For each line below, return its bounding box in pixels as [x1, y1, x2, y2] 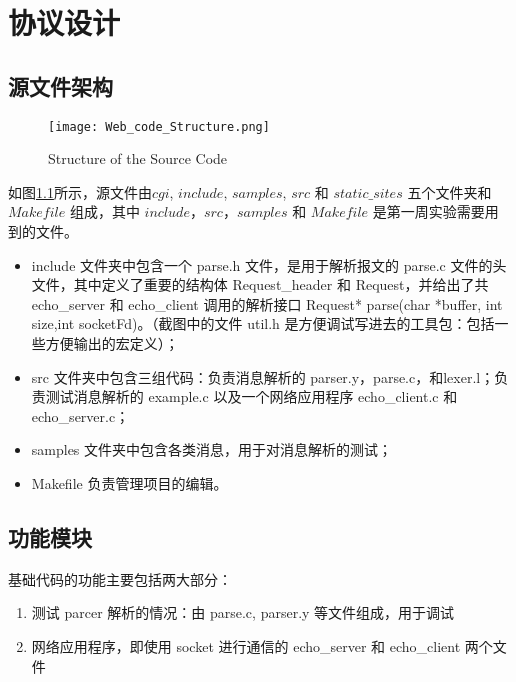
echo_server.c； [31, 405, 130, 426]
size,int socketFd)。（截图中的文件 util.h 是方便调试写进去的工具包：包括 [31, 313, 495, 334]
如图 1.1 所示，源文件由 [8, 181, 152, 202]
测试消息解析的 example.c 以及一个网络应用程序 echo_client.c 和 [45, 386, 458, 407]
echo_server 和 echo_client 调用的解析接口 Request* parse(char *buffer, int [31, 293, 503, 314]
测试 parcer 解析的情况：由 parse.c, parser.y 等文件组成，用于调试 [31, 602, 455, 623]
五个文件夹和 [407, 181, 492, 202]
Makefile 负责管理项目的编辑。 [31, 472, 228, 493]
